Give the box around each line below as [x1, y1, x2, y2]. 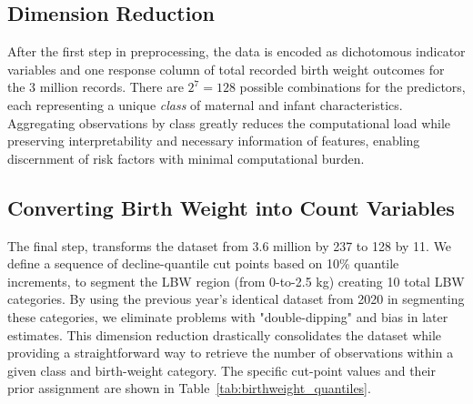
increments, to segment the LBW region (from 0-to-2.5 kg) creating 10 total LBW [7, 271, 465, 290]
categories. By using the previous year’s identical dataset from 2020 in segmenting [7, 289, 465, 308]
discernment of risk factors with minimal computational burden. [7, 148, 365, 167]
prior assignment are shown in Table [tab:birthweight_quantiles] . [7, 379, 371, 398]
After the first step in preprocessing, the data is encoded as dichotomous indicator [7, 42, 466, 61]
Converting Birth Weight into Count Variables [7, 193, 455, 221]
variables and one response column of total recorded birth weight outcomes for [7, 59, 445, 78]
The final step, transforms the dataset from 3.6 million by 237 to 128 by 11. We [7, 236, 452, 255]
